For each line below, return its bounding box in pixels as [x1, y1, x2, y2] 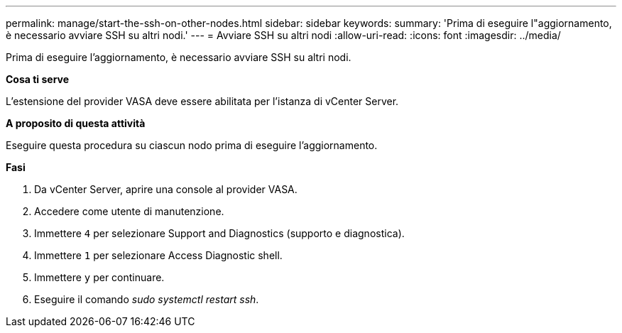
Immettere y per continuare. [34, 271, 165, 283]
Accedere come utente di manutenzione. [34, 205, 224, 217]
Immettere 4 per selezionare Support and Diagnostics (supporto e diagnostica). [34, 227, 405, 239]
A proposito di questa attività [6, 117, 146, 129]
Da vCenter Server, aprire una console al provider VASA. [34, 183, 298, 195]
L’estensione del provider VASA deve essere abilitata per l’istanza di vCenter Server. [6, 95, 399, 107]
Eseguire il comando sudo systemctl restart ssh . [34, 293, 259, 305]
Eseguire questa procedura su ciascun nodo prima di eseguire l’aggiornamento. [6, 139, 378, 151]
